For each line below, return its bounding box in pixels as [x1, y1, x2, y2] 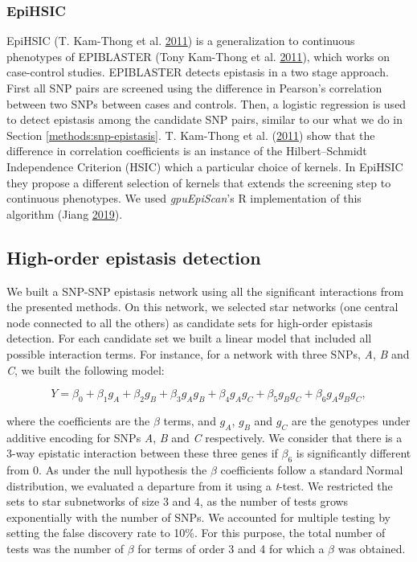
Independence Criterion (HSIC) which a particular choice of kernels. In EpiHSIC [6, 158, 403, 174]
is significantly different [296, 445, 411, 461]
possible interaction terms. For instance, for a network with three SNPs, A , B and [6, 345, 410, 362]
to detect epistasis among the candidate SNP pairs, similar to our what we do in [6, 111, 403, 128]
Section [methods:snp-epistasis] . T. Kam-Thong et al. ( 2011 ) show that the [6, 126, 375, 143]
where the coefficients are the [6, 412, 150, 429]
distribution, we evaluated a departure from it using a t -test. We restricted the [6, 477, 393, 494]
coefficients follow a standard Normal [220, 461, 403, 478]
